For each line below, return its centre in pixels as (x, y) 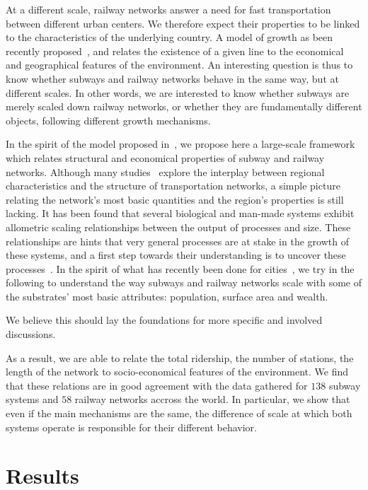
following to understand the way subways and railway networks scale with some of (184, 282)
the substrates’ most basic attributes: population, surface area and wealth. (167, 296)
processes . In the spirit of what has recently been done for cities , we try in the (180, 268)
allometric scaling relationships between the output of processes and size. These (178, 227)
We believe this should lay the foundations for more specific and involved (164, 320)
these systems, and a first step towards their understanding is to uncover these (176, 255)
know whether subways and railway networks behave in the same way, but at (172, 78)
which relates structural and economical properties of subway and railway (165, 157)
